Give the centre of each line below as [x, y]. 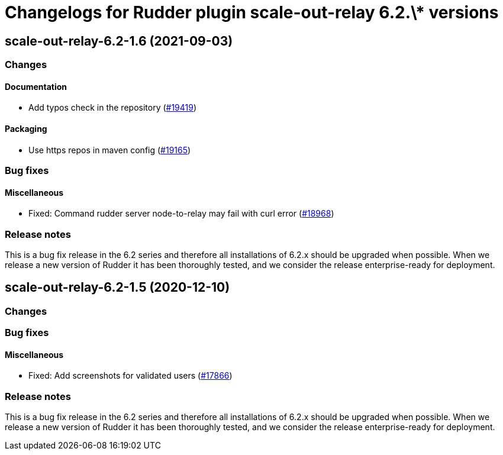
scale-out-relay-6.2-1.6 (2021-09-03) [119, 41]
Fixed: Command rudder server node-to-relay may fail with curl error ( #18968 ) [181, 214]
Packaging [26, 129]
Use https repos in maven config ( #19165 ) [110, 150]
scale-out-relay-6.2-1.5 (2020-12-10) [117, 288]
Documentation [36, 86]
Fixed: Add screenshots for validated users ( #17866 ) [130, 376]
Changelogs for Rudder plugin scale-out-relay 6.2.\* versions [252, 12]
